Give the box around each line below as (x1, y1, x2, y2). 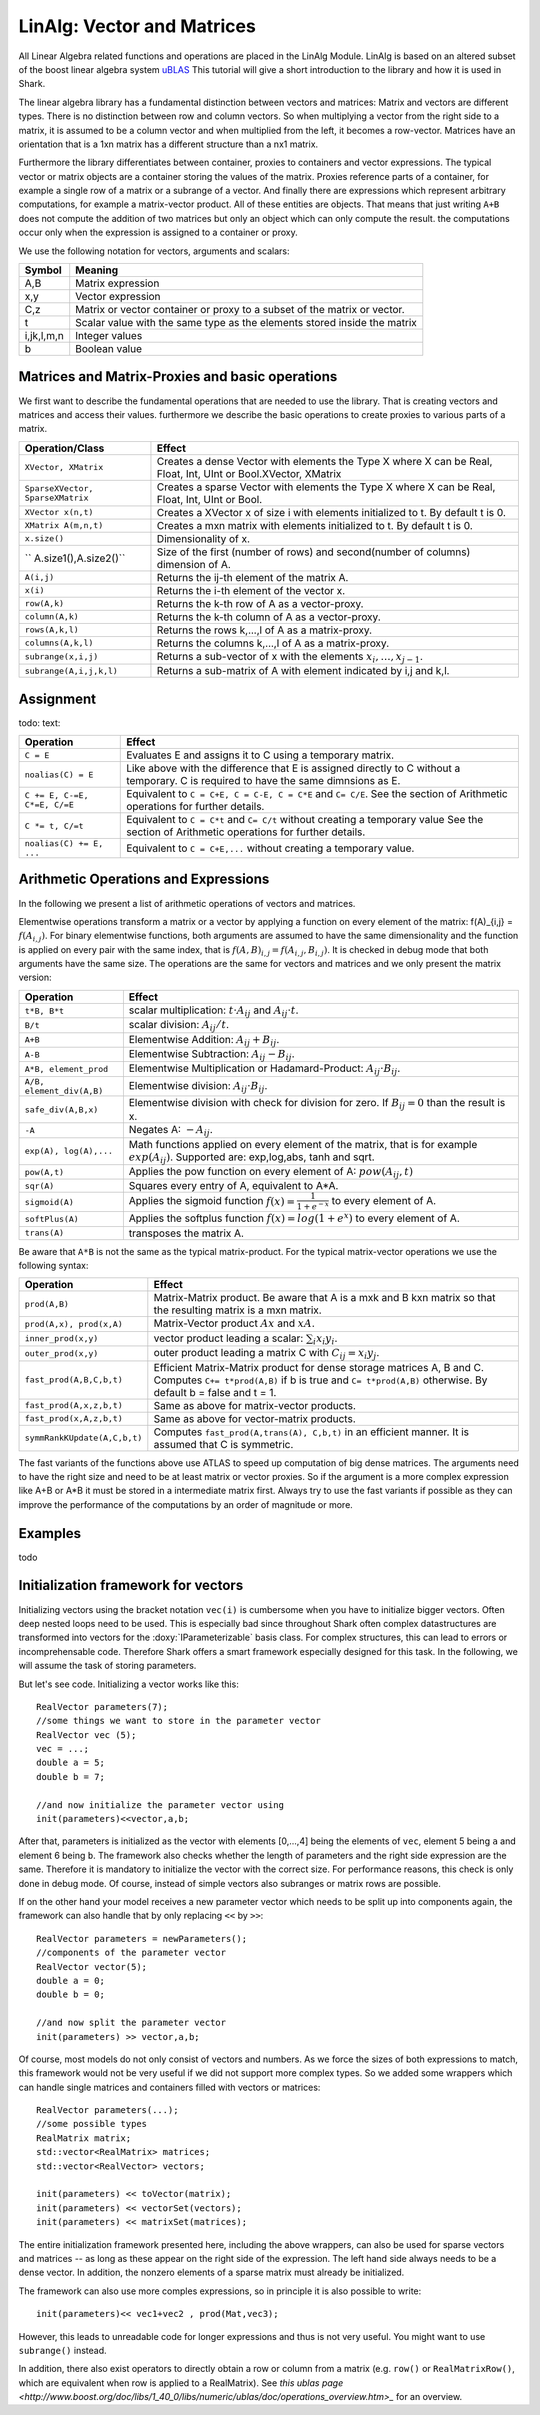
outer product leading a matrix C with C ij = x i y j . (153, 1346, 380, 1362)
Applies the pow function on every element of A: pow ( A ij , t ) (128, 1164, 414, 1180)
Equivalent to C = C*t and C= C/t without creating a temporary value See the (126, 813, 484, 826)
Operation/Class (24, 441, 105, 455)
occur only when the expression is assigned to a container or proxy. (18, 226, 299, 239)
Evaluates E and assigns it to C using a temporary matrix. (126, 748, 395, 762)
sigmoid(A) (24, 1196, 75, 1207)
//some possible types (36, 2118, 148, 2130)
